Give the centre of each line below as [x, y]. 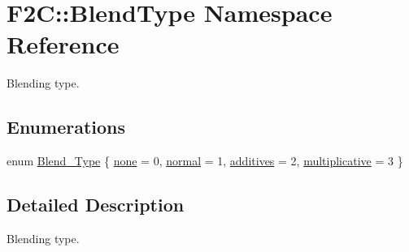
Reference [63, 44]
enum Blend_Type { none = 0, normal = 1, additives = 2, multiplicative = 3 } [205, 161]
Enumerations [66, 127]
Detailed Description [96, 205]
